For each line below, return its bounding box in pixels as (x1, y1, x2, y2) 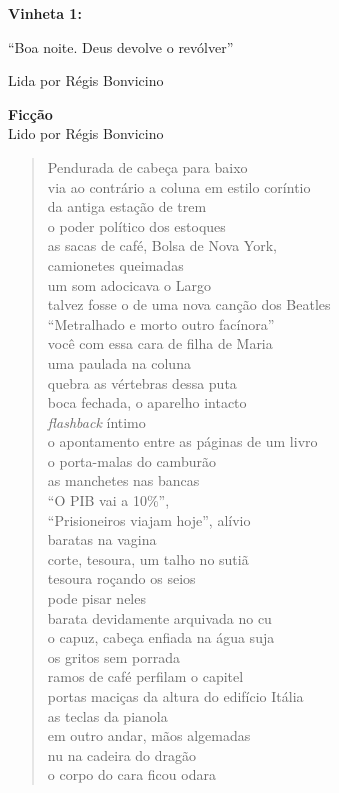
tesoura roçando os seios (47, 568, 196, 589)
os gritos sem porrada (47, 646, 180, 667)
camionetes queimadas (47, 254, 184, 275)
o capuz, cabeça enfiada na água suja (47, 627, 275, 648)
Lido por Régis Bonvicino (8, 123, 164, 144)
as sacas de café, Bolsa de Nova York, (47, 235, 277, 256)
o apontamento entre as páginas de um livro (47, 431, 318, 452)
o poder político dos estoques (47, 215, 226, 236)
